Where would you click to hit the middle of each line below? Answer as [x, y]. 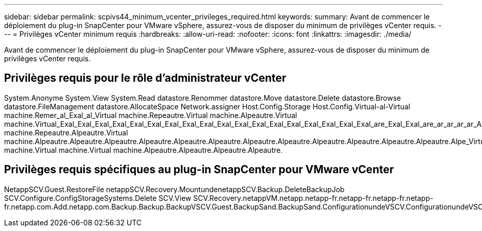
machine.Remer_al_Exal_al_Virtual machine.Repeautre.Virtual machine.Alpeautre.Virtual [151, 115]
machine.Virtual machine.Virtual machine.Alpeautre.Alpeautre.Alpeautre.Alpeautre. [143, 150]
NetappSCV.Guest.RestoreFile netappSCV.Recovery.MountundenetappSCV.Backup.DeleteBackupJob [174, 189]
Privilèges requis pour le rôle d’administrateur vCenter [145, 78]
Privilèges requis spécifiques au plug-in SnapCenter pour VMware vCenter [199, 170]
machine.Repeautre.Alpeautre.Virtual [66, 132]
